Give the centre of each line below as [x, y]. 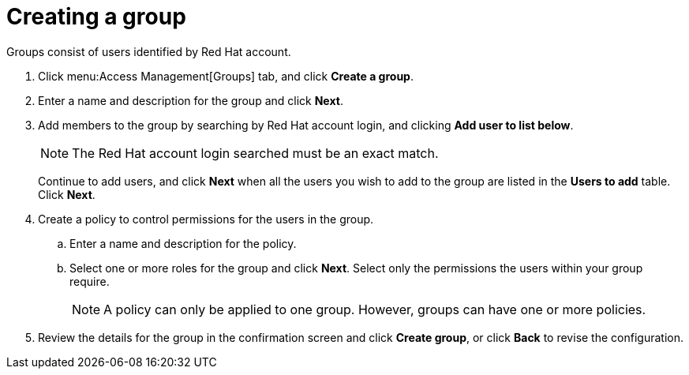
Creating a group [96, 17]
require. [90, 281]
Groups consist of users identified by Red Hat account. [149, 51]
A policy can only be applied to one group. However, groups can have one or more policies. [375, 309]
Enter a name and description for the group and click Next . [191, 100]
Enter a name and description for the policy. [183, 243]
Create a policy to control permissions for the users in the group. [206, 219]
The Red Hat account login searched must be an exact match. [255, 153]
